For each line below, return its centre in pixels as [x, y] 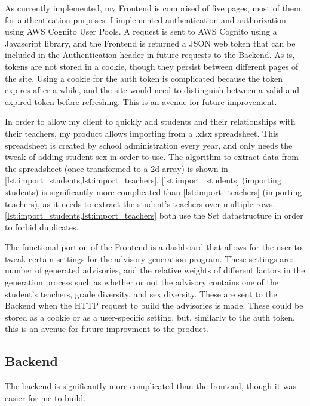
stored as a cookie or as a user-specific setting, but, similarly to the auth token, [150, 317]
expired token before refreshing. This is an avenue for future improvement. [141, 101]
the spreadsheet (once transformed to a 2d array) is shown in [116, 168]
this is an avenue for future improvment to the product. [107, 329]
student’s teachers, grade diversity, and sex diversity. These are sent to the [141, 293]
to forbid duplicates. [42, 227]
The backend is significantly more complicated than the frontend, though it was [151, 386]
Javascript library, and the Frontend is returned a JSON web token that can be [150, 43]
